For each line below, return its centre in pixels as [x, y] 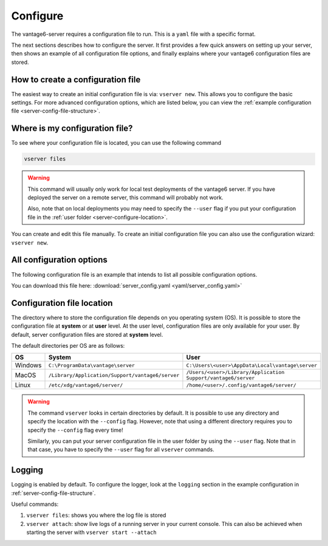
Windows [28, 365]
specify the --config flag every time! [76, 430]
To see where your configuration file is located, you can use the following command [116, 143]
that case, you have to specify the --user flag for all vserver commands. [121, 449]
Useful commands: [35, 504]
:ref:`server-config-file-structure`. [53, 493]
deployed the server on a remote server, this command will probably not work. [126, 198]
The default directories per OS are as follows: [68, 346]
